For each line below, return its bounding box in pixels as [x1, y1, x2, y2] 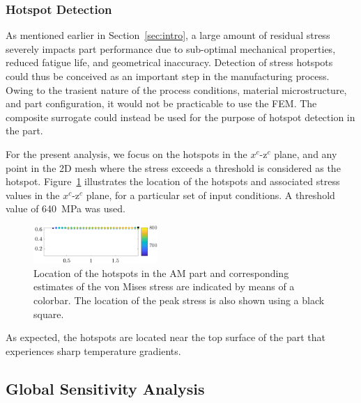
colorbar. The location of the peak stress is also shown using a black [33, 293, 325, 308]
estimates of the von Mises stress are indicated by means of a [33, 279, 295, 294]
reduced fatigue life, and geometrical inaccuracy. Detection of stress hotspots [6, 55, 333, 70]
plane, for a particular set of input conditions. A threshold [86, 187, 335, 202]
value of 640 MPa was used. [6, 201, 125, 216]
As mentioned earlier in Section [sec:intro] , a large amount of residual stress [6, 28, 330, 42]
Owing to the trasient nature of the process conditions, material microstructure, [6, 82, 347, 97]
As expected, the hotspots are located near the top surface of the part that [6, 330, 325, 345]
